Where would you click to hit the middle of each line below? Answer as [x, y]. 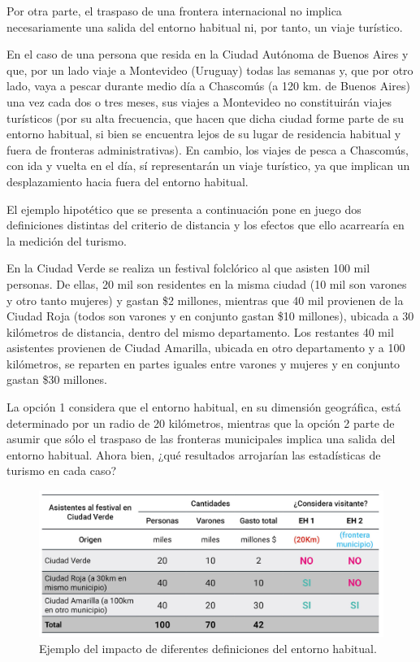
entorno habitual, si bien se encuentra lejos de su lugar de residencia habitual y [204, 134]
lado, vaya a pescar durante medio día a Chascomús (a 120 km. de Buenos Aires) [208, 86]
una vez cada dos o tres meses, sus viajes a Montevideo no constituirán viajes [199, 101]
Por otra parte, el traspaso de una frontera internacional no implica [174, 11]
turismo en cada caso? [62, 470]
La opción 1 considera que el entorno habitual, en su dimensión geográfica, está [204, 407]
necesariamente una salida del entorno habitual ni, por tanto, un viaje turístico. [205, 26]
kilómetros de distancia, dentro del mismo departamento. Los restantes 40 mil [200, 331]
